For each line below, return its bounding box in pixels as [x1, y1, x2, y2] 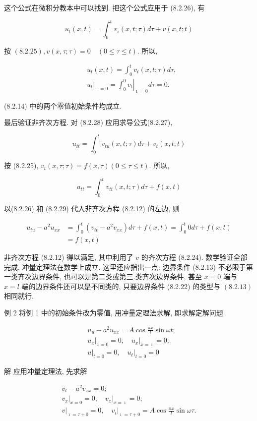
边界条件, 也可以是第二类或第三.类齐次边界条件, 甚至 [31, 271, 202, 282]
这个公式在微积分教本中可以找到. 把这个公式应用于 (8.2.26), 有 [4, 2, 205, 12]
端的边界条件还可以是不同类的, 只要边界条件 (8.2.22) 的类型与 [21, 281, 221, 291]
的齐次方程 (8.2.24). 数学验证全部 [141, 251, 248, 262]
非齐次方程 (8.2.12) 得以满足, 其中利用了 [4, 251, 133, 262]
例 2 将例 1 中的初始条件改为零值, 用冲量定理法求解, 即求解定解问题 [4, 307, 223, 317]
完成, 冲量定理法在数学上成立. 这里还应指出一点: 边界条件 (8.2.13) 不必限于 [4, 261, 246, 272]
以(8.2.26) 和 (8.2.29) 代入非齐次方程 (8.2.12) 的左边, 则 [4, 203, 180, 214]
